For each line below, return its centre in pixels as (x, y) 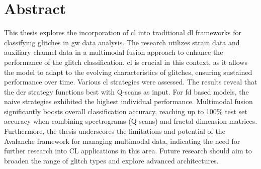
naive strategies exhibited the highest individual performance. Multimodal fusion (128, 101)
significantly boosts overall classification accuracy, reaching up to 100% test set (126, 111)
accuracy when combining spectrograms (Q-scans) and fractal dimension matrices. (131, 121)
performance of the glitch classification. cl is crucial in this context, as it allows (126, 62)
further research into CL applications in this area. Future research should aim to (128, 151)
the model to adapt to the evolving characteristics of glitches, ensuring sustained (128, 72)
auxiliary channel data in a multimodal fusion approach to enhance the (114, 52)
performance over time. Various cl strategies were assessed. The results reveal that (131, 82)
